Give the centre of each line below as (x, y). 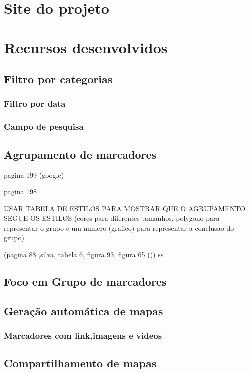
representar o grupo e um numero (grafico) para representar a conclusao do (119, 228)
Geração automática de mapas (84, 310)
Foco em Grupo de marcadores (85, 281)
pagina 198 (21, 192)
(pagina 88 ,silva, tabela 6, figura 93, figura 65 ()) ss (84, 254)
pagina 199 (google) (34, 175)
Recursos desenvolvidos (86, 47)
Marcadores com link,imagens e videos (83, 335)
